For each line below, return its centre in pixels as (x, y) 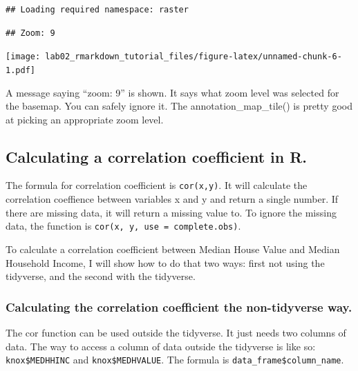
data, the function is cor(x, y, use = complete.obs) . (123, 226)
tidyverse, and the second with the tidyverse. (101, 276)
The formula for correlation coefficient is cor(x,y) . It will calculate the (157, 185)
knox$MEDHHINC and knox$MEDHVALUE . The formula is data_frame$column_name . (175, 360)
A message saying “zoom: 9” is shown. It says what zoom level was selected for (172, 92)
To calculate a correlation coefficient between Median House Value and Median (173, 249)
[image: (23, 57)
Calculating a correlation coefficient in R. (157, 156)
